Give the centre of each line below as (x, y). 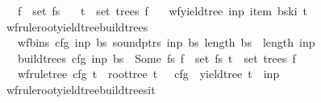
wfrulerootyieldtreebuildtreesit (81, 89)
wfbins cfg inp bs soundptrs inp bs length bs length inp (166, 42)
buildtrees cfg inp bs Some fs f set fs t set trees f (156, 58)
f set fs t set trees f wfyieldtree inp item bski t (163, 10)
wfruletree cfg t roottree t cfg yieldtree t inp (148, 74)
